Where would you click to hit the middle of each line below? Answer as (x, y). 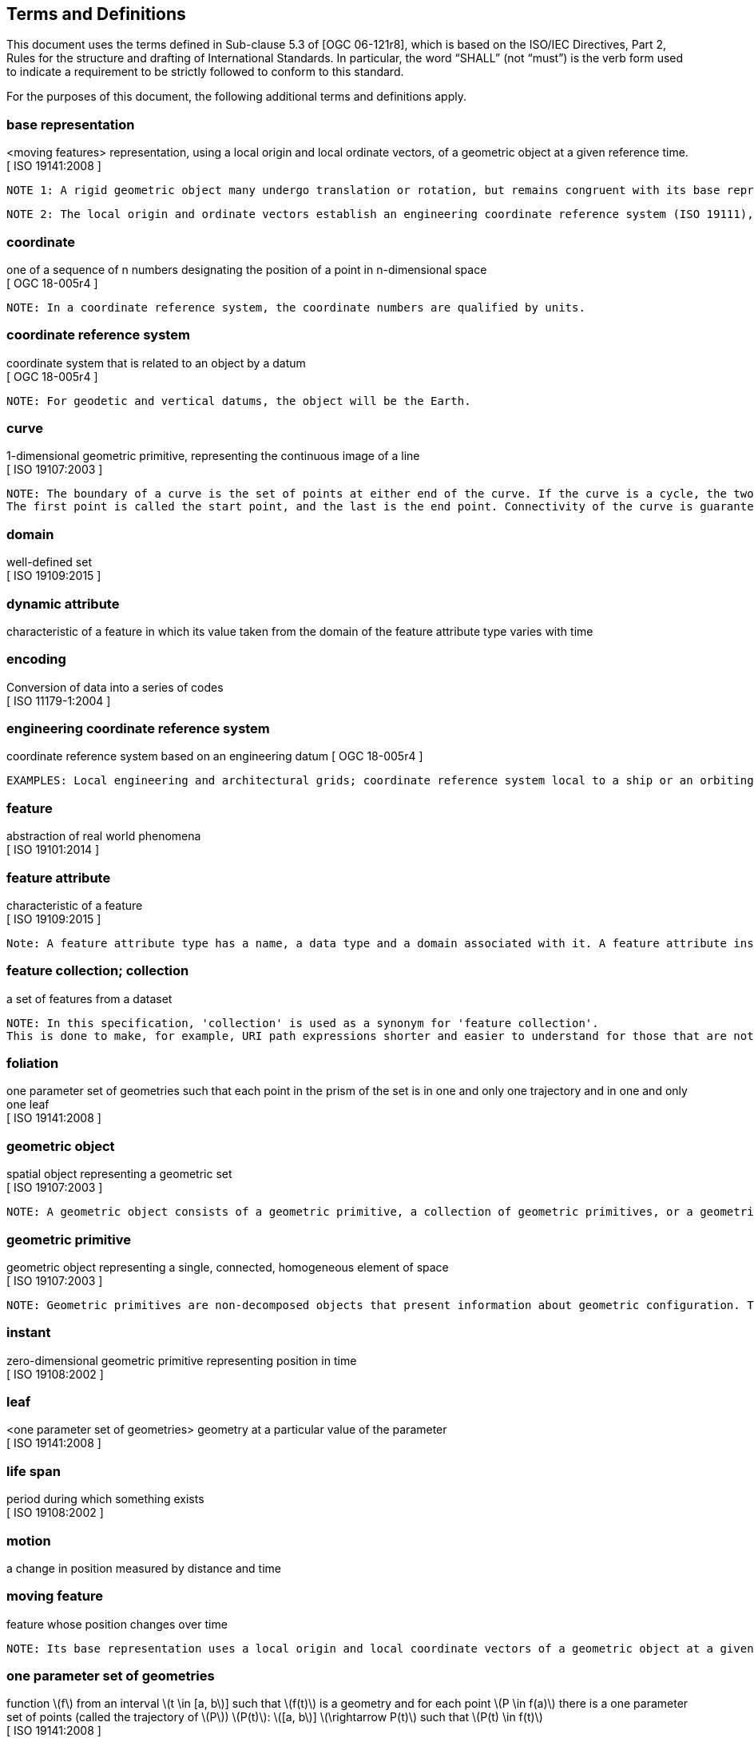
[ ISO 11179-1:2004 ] (59, 700)
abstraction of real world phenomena (104, 836)
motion (29, 1540)
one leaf (28, 1105)
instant (29, 1333)
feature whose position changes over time (117, 1624)
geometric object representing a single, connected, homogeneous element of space (228, 1267)
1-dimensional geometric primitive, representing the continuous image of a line (213, 456)
